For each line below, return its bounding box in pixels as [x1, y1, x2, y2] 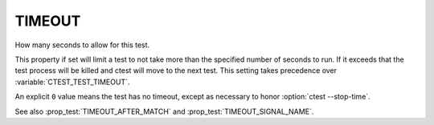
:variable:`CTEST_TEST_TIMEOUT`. [14, 77, 130, 87]
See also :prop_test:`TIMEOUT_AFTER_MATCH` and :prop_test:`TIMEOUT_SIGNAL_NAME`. [14, 107, 314, 116]
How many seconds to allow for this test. [14, 40, 150, 50]
